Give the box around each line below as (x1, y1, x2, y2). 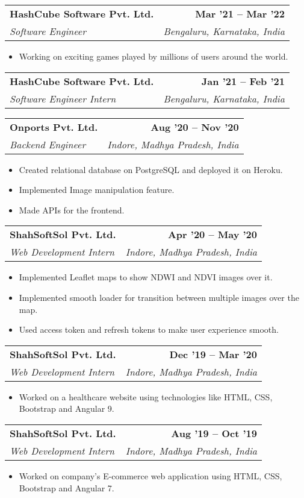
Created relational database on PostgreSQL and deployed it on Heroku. (19, 163, 283, 175)
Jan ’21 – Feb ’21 (201, 74, 285, 88)
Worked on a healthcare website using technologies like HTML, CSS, (19, 390, 273, 403)
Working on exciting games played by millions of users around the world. (19, 50, 288, 62)
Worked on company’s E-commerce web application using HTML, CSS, (19, 469, 282, 482)
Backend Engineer (10, 137, 86, 151)
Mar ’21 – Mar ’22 (195, 7, 285, 20)
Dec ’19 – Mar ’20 (169, 347, 258, 361)
